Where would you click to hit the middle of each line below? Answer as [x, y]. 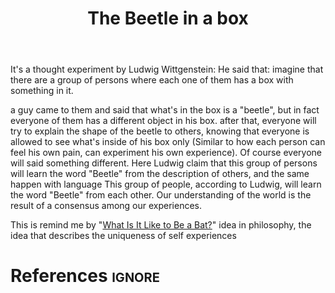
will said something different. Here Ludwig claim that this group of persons [164, 163]
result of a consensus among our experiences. [106, 206]
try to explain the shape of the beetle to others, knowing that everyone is [160, 131]
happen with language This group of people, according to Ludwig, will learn [166, 184]
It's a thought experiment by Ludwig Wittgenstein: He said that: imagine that [167, 69]
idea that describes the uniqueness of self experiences [123, 236]
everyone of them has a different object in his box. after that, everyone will [163, 121]
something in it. [42, 91]
